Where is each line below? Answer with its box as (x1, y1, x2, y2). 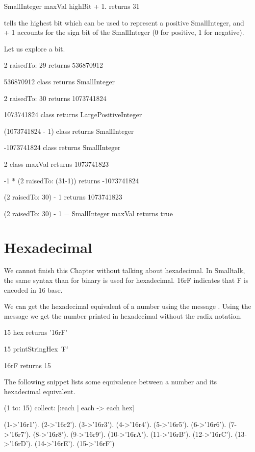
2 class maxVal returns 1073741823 (4, 158, 109, 169)
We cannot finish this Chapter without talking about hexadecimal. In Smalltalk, (4, 265, 245, 276)
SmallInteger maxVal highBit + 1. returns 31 (4, 1, 140, 11)
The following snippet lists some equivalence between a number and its (4, 377, 217, 387)
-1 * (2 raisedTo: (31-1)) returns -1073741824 (4, 175, 139, 185)
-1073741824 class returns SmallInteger (4, 142, 121, 152)
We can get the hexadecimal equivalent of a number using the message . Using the (4, 301, 251, 311)
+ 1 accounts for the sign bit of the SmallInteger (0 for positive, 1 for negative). (4, 27, 244, 37)
